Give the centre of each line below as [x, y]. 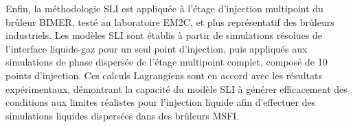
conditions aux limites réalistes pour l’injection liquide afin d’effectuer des [161, 102]
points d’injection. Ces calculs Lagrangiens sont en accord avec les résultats [164, 75]
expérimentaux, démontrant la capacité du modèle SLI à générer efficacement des [176, 88]
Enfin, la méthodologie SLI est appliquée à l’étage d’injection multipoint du [164, 8]
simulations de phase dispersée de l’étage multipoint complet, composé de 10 [167, 62]
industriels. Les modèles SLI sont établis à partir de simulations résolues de [164, 35]
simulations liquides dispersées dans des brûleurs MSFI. [123, 115]
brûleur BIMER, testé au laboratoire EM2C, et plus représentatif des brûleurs [170, 22]
